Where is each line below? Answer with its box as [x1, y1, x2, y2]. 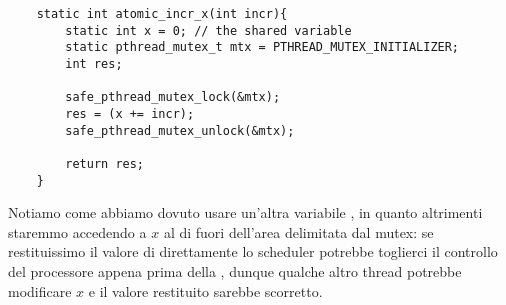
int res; [65, 56, 123, 71]
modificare [8, 280, 72, 301]
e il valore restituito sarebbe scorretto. [88, 280, 323, 301]
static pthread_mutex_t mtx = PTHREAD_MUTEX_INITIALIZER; [65, 40, 460, 55]
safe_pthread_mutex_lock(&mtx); [65, 90, 281, 105]
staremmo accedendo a [8, 221, 147, 242]
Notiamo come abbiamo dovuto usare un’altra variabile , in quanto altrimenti [8, 202, 483, 223]
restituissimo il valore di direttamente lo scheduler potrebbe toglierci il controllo [8, 241, 498, 262]
